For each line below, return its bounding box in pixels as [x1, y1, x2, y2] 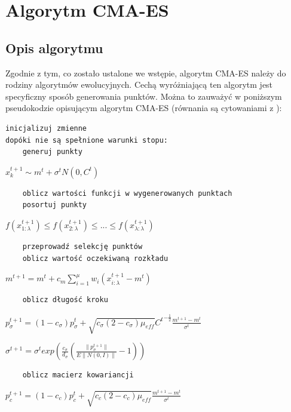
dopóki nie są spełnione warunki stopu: [5, 136, 169, 144]
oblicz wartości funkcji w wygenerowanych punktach [22, 189, 232, 198]
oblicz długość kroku [22, 296, 108, 305]
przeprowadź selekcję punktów [22, 242, 143, 251]
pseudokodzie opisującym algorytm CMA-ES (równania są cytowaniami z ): [5, 102, 282, 114]
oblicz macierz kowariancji [22, 371, 134, 380]
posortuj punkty [22, 201, 87, 210]
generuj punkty [22, 147, 82, 156]
